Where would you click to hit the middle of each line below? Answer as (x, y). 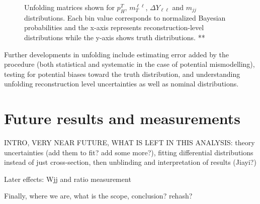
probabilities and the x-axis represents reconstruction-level (114, 27)
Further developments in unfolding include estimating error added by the (117, 54)
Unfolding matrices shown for (69, 7)
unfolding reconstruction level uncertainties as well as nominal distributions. (121, 84)
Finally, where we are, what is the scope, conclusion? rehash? (98, 196)
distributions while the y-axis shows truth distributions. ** (115, 37)
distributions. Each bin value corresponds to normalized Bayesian (125, 17)
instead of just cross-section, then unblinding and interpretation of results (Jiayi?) (130, 162)
